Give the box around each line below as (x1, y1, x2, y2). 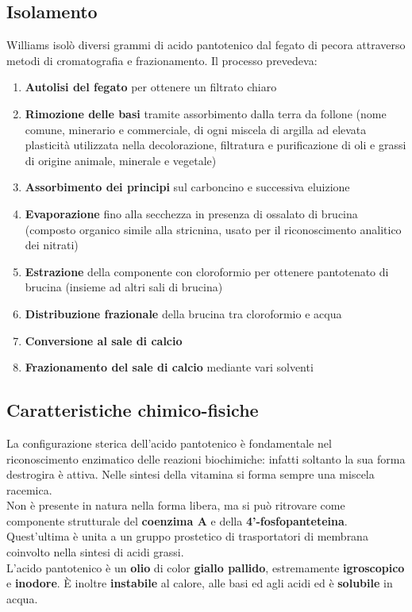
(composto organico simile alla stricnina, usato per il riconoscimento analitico (25, 221, 402, 237)
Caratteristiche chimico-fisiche (6, 398, 259, 422)
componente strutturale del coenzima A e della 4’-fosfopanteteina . (6, 512, 348, 529)
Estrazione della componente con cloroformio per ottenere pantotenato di (25, 263, 389, 279)
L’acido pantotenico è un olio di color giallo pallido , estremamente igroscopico (6, 559, 405, 575)
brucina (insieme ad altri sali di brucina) (25, 279, 223, 295)
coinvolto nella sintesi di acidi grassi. (6, 544, 184, 560)
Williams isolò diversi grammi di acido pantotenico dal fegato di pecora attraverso (6, 37, 406, 53)
